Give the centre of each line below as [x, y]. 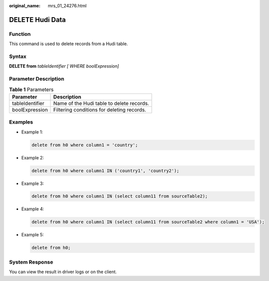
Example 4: [33, 209]
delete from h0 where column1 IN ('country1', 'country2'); [106, 171]
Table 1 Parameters [31, 89]
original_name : [25, 6]
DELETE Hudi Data [38, 20]
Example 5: [33, 235]
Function [20, 34]
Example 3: [33, 183]
